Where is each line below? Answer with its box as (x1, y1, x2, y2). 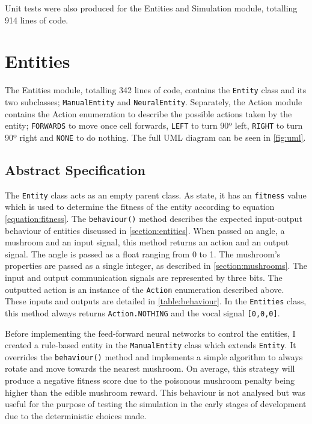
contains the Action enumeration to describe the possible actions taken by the (5, 107, 292, 120)
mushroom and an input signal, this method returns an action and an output (5, 236, 289, 248)
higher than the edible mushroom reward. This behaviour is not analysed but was (5, 386, 305, 398)
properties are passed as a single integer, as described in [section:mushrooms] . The (5, 259, 308, 272)
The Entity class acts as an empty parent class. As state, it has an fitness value (5, 188, 307, 201)
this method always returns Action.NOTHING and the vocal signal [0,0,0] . (5, 306, 280, 319)
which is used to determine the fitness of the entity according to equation (5, 200, 275, 213)
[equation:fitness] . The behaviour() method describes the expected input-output (5, 212, 302, 224)
